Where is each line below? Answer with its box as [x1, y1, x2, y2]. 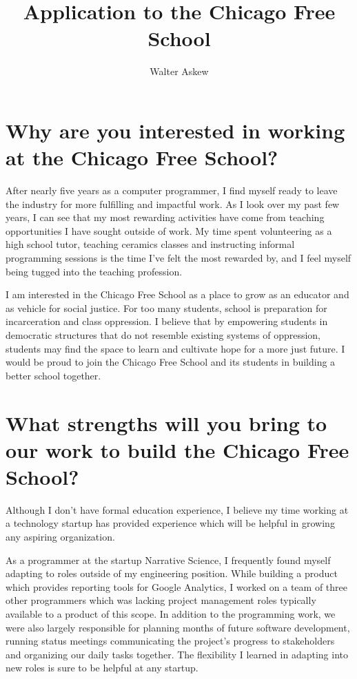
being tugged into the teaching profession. [6, 264, 183, 278]
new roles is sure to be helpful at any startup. [6, 660, 198, 675]
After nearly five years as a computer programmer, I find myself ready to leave [6, 183, 338, 198]
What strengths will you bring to [6, 408, 327, 437]
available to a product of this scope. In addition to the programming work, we [6, 607, 336, 620]
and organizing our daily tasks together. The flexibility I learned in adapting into [6, 647, 348, 661]
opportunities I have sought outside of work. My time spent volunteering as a [6, 223, 332, 238]
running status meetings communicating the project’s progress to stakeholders [6, 634, 335, 648]
